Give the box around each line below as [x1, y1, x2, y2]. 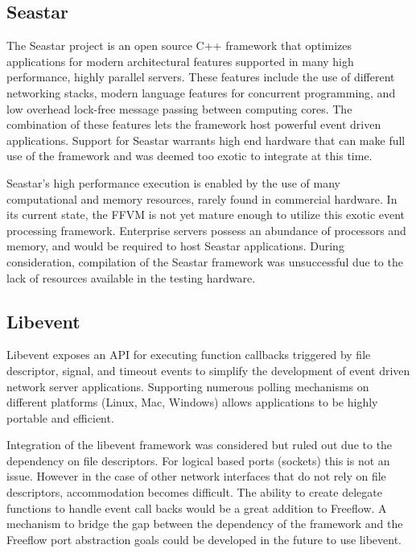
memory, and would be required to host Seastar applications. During [6, 237, 344, 254]
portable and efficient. [6, 409, 114, 426]
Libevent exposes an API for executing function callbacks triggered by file [6, 346, 371, 363]
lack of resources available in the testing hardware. [6, 269, 256, 286]
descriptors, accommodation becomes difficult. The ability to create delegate [6, 484, 382, 501]
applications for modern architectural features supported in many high [6, 52, 354, 69]
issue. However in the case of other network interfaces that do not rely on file [6, 468, 386, 485]
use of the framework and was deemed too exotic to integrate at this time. [6, 147, 373, 164]
